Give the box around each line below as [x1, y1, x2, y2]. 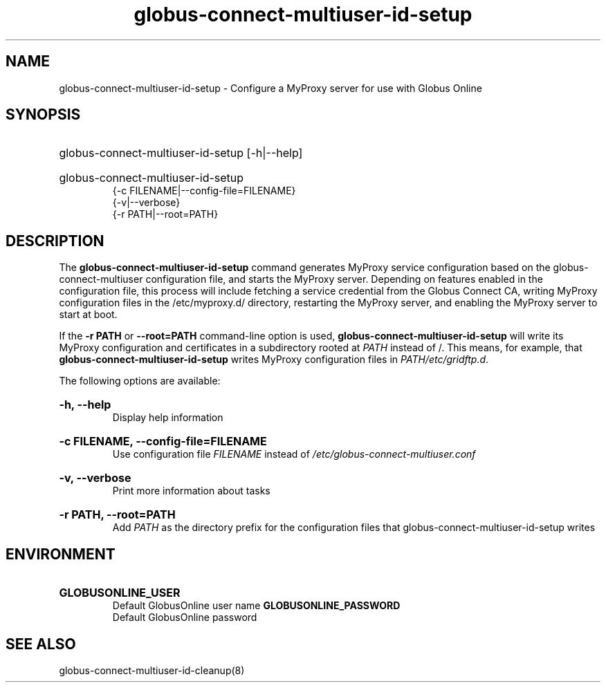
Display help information [112, 411, 223, 424]
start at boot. [59, 308, 118, 321]
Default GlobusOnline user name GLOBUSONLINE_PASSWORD [112, 599, 401, 612]
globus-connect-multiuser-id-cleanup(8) [59, 664, 245, 676]
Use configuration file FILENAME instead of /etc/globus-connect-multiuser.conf [112, 448, 476, 461]
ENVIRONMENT [6, 545, 116, 563]
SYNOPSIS [6, 106, 81, 124]
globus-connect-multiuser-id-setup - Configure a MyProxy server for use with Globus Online [59, 82, 482, 94]
